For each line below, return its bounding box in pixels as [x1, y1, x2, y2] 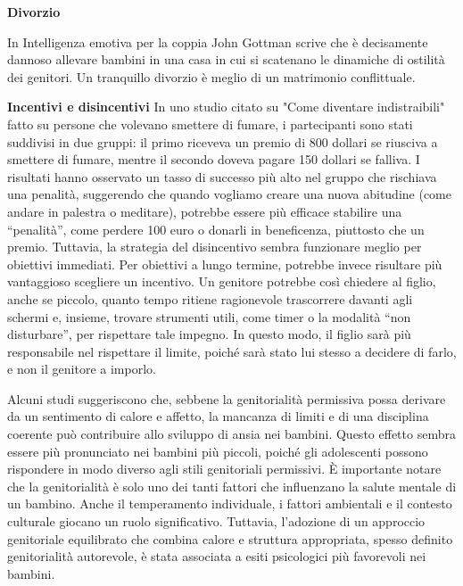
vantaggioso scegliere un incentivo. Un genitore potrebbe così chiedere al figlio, [7, 272, 436, 291]
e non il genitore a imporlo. [7, 359, 156, 378]
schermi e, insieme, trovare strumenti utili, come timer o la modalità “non [7, 307, 411, 326]
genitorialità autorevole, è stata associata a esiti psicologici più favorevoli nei [7, 547, 426, 565]
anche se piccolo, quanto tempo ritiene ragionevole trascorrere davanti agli [7, 289, 413, 308]
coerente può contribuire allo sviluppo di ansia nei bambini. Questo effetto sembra [7, 425, 456, 443]
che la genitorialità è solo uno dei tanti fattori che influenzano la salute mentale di [7, 476, 457, 495]
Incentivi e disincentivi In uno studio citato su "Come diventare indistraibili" [7, 97, 445, 116]
